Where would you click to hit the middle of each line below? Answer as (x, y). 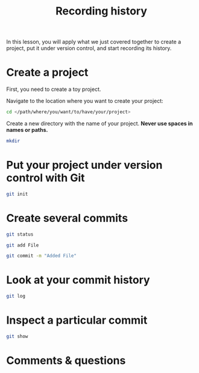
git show (17, 336)
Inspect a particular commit (77, 320)
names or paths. (27, 130)
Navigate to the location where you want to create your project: (85, 101)
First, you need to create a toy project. (54, 89)
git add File (23, 245)
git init (17, 194)
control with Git (46, 178)
